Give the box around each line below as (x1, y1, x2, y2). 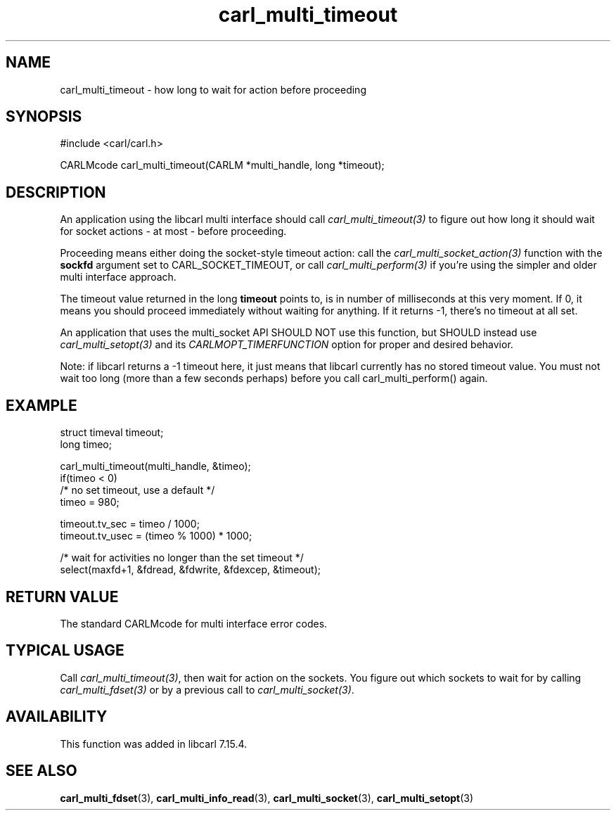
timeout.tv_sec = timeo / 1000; (60, 518, 200, 530)
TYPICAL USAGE (6, 642, 124, 660)
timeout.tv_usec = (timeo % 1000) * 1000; (60, 530, 252, 542)
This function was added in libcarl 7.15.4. (60, 737, 248, 750)
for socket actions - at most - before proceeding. (60, 225, 287, 238)
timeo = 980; (60, 496, 120, 509)
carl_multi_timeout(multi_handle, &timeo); (60, 460, 251, 473)
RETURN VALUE (6, 587, 119, 606)
